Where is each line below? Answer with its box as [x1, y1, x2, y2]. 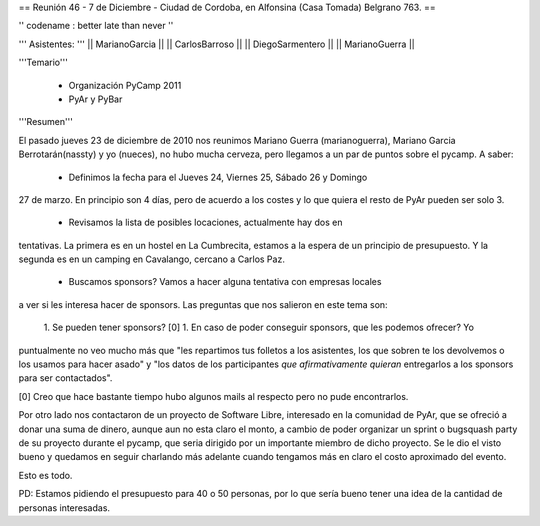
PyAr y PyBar [68, 93, 123, 105]
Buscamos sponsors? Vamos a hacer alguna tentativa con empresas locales [68, 276, 382, 288]
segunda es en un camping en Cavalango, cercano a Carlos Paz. [18, 253, 285, 265]
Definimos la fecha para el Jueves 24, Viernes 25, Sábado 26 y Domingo [68, 171, 368, 183]
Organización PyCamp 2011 [68, 79, 182, 91]
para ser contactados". [18, 372, 113, 384]
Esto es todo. [18, 469, 73, 481]
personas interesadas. [18, 501, 110, 514]
